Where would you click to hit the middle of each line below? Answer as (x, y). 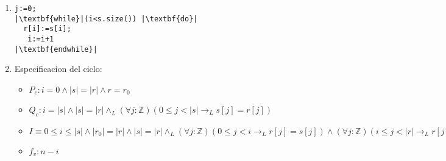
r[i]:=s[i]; (47, 29)
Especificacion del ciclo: (58, 69)
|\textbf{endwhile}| (56, 49)
